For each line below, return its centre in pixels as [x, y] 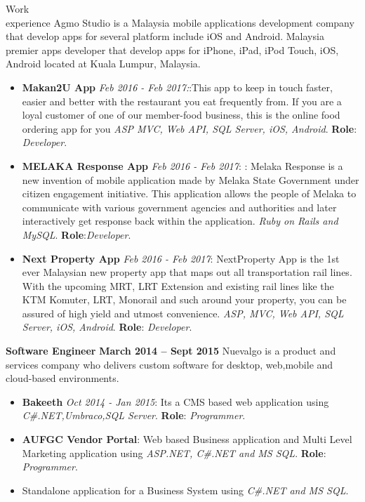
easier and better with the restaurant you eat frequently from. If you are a [182, 101]
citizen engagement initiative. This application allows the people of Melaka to [189, 193]
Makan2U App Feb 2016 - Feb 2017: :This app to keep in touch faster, [177, 87]
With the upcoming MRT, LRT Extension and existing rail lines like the [178, 285]
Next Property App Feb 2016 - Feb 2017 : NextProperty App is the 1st [181, 258]
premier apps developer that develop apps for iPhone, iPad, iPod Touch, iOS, [172, 49]
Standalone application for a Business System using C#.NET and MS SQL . [185, 490]
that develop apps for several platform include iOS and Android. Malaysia [165, 36]
